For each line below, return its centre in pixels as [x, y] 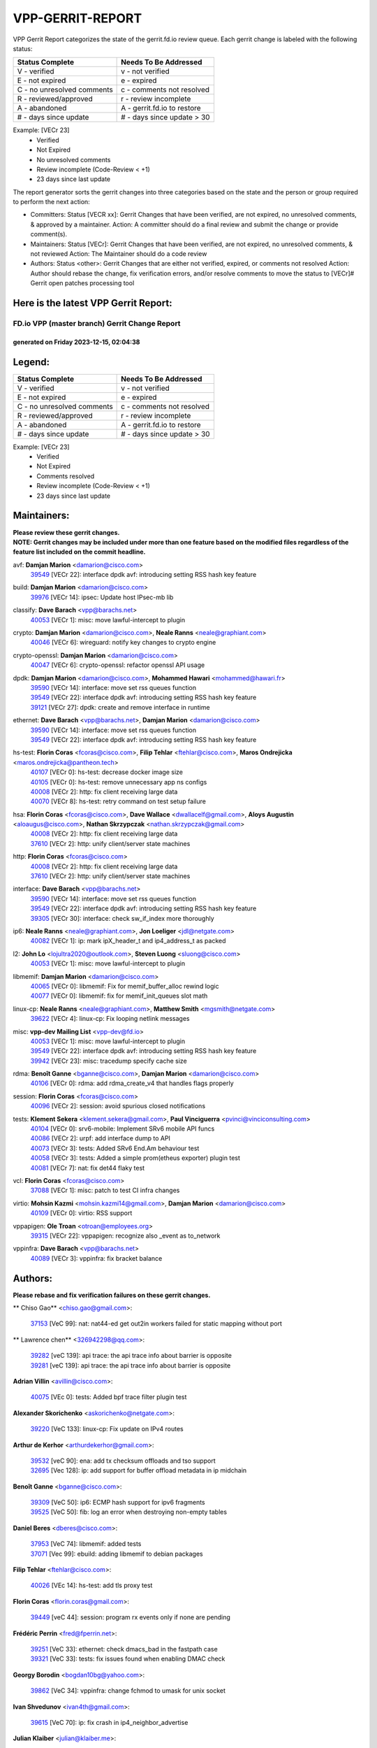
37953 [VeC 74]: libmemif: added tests [86, 1544]
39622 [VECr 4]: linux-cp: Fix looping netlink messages [110, 1019]
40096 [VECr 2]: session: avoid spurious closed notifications [118, 1106]
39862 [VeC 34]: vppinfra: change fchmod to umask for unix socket [128, 1691]
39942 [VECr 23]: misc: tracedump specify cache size [109, 1061]
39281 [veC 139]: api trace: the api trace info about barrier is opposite [131, 1365]
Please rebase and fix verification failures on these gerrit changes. [112, 1295]
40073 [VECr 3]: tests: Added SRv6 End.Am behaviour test [115, 1148]
